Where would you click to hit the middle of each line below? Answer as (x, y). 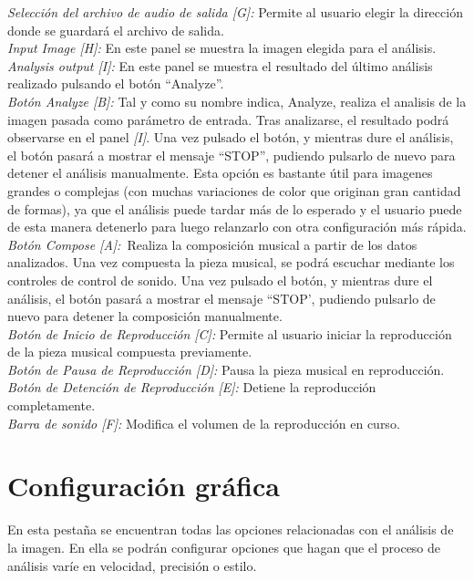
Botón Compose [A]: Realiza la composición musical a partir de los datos (212, 244)
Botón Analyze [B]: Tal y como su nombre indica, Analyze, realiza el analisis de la (237, 101)
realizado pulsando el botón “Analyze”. (116, 83)
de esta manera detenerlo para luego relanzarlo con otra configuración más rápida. (237, 227)
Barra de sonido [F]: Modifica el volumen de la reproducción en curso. (204, 423)
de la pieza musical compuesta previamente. (130, 352)
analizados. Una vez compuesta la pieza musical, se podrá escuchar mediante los (231, 262)
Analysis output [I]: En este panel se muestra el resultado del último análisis (220, 65)
